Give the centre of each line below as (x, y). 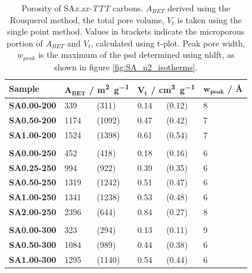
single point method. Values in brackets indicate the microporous (126, 31)
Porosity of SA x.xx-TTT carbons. (83, 8)
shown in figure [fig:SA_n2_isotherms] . (126, 66)
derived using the (199, 8)
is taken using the (209, 19)
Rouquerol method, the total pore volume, (87, 19)
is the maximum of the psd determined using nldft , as (136, 55)
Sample (24, 89)
